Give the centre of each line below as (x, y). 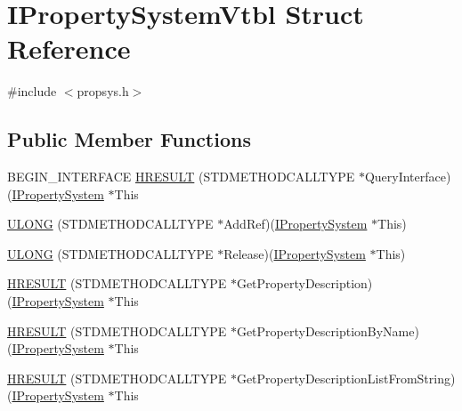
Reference (69, 48)
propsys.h (103, 91)
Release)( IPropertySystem (295, 253)
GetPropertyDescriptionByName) (328, 330)
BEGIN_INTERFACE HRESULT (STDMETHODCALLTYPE (181, 177)
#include (32, 91)
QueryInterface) (408, 177)
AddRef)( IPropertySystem (296, 224)
